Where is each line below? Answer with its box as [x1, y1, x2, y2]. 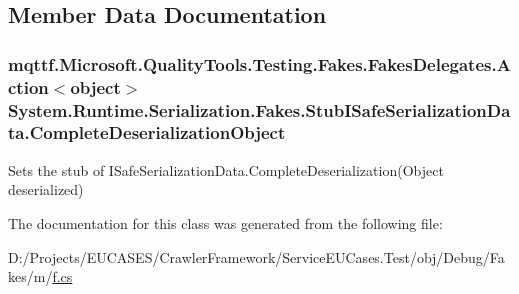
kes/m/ [8, 266, 53, 287]
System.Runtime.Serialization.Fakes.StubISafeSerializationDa [8, 97, 511, 122]
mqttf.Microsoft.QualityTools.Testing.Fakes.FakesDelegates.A [8, 51, 511, 76]
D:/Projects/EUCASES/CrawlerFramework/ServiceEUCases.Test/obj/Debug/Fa [8, 246, 505, 267]
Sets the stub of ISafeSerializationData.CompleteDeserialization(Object [8, 159, 444, 180]
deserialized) [8, 179, 84, 200]
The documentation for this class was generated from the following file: [8, 212, 443, 233]
